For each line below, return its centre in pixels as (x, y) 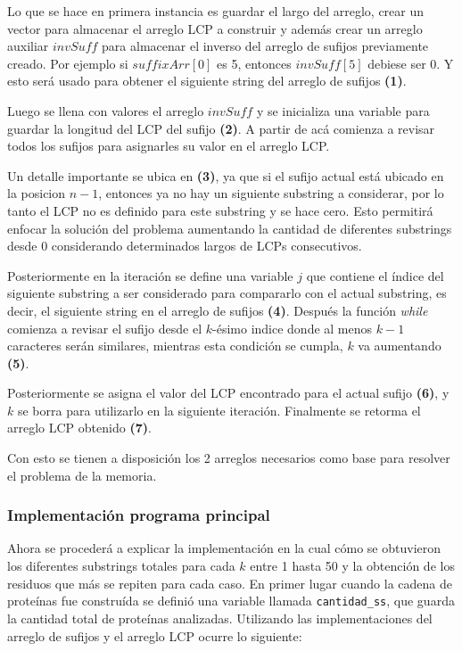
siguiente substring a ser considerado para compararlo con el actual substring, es (227, 293)
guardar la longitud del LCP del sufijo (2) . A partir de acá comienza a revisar (221, 128)
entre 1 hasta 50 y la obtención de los (352, 566)
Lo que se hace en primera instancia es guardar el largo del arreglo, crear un (216, 11)
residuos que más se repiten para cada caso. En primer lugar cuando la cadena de (230, 583)
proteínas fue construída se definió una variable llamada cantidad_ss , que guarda (231, 601)
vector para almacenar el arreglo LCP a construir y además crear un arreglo (215, 28)
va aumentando (400, 346)
